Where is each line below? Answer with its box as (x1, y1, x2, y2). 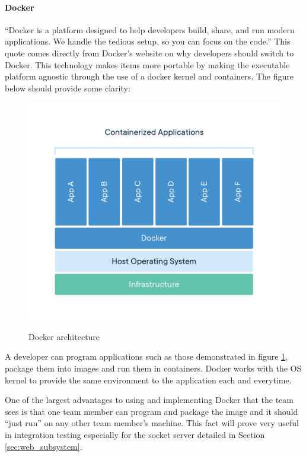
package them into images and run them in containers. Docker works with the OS (5, 362, 302, 374)
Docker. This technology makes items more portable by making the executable (5, 58, 290, 71)
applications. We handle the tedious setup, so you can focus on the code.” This (5, 35, 291, 47)
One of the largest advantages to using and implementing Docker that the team (5, 393, 294, 406)
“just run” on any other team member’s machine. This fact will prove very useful (5, 417, 299, 429)
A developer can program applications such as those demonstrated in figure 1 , (5, 350, 288, 363)
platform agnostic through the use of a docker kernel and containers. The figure (5, 70, 294, 82)
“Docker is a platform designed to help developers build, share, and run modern (5, 23, 295, 36)
